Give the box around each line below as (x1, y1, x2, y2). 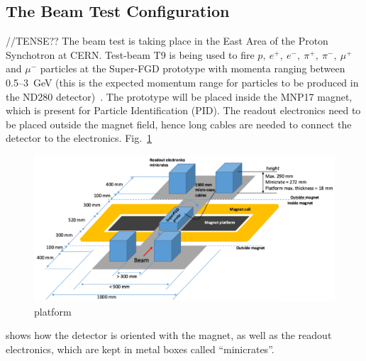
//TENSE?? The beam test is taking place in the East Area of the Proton (6, 33, 328, 48)
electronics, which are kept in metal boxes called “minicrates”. (6, 341, 274, 356)
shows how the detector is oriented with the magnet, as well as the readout (6, 328, 332, 343)
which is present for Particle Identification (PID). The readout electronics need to (6, 103, 361, 118)
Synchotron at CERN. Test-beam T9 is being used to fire (6, 47, 255, 62)
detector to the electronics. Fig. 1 (6, 130, 152, 145)
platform (34, 304, 72, 318)
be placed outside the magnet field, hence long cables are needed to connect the (6, 116, 352, 131)
